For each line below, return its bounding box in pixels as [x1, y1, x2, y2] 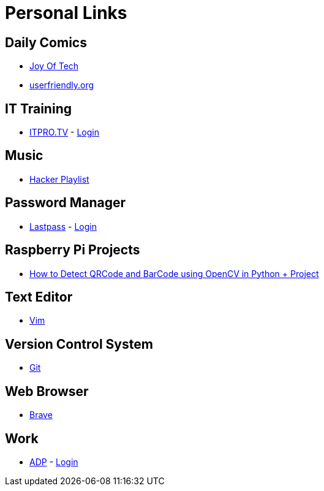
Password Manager [5, 195, 126, 211]
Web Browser [5, 383, 89, 399]
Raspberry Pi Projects [5, 242, 140, 258]
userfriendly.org [29, 80, 94, 91]
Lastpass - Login [29, 221, 97, 232]
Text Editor [5, 289, 73, 305]
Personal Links [5, 2, 127, 23]
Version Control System [5, 336, 153, 352]
